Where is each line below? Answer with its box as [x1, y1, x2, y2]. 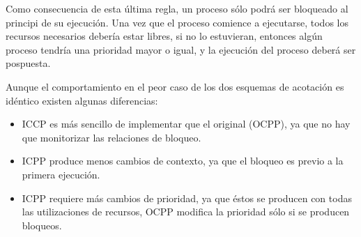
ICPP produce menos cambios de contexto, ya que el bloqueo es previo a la [22, 153, 344, 168]
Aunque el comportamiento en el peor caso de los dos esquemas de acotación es [6, 79, 344, 93]
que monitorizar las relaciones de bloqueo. [22, 130, 201, 144]
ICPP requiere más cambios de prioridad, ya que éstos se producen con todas [22, 190, 352, 205]
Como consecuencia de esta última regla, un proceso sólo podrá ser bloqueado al [6, 1, 348, 15]
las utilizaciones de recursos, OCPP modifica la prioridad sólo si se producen [22, 204, 350, 219]
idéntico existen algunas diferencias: [6, 93, 158, 107]
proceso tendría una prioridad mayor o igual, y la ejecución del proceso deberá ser [6, 42, 356, 56]
